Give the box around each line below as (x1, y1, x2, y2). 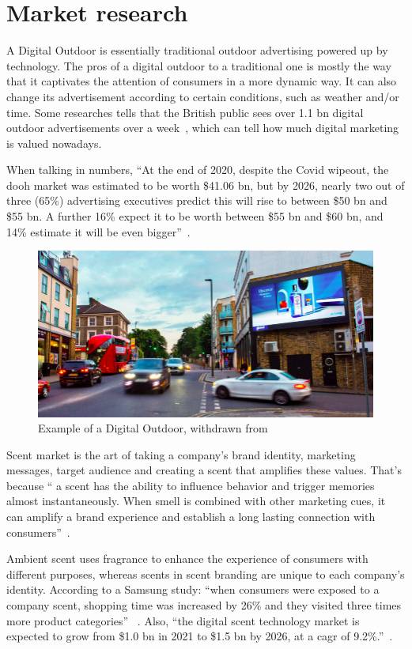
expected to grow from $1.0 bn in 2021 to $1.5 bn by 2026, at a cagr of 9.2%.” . (6, 628, 393, 644)
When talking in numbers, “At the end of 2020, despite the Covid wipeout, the (6, 161, 389, 178)
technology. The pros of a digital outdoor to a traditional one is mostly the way (6, 57, 391, 74)
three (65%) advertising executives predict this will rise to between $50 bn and (6, 192, 387, 209)
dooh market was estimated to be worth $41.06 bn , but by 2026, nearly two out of (6, 176, 405, 193)
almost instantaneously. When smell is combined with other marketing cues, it (6, 492, 386, 509)
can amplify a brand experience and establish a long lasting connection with (6, 508, 376, 525)
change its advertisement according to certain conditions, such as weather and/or (6, 88, 399, 104)
